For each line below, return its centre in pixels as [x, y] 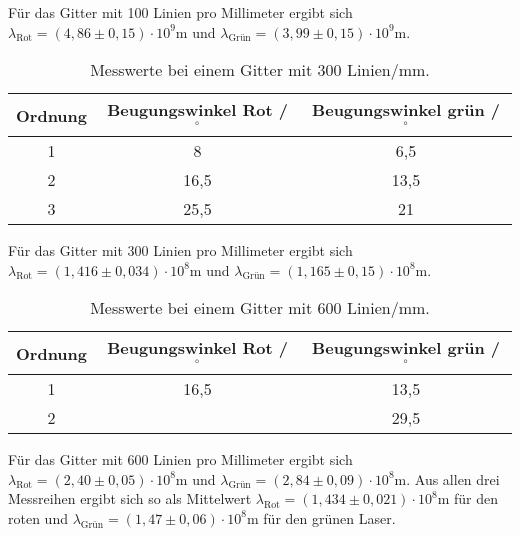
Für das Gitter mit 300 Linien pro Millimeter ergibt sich [180, 249]
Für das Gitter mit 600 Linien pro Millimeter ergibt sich [180, 458]
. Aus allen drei [453, 478]
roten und [38, 517]
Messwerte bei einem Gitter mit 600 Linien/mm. [260, 308]
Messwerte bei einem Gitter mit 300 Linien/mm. [260, 70]
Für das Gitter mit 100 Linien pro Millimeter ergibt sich [180, 12]
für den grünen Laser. [329, 517]
